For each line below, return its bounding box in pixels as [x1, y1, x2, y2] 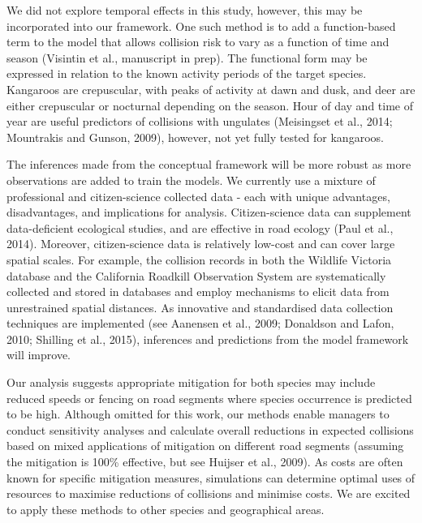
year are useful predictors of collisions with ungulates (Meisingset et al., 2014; [6, 113, 393, 130]
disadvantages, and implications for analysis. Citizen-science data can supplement [6, 204, 411, 221]
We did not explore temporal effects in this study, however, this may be [6, 2, 363, 18]
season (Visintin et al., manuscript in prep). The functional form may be [6, 49, 368, 66]
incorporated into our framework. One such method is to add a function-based [6, 17, 396, 34]
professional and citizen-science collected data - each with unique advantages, [6, 187, 390, 204]
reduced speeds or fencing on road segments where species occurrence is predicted [6, 389, 412, 406]
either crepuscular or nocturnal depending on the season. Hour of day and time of [6, 96, 414, 114]
